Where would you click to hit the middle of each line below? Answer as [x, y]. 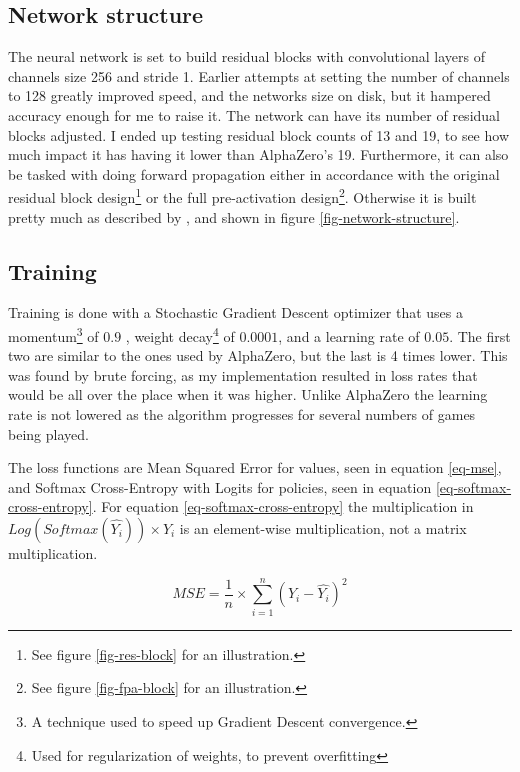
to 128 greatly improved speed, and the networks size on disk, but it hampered [249, 95]
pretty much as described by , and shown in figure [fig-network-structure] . [234, 216]
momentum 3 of [53, 334]
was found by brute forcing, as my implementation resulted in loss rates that [243, 374]
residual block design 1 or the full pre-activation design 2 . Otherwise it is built [242, 196]
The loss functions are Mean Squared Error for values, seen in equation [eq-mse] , [255, 467]
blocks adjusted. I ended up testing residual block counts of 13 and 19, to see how [258, 134]
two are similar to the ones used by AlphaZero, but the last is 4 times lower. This [258, 355]
